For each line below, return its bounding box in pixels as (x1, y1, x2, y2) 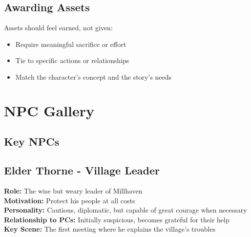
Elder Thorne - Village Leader (4, 163, 160, 178)
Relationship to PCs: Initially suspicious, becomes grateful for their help (4, 214, 230, 224)
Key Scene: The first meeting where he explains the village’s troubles (4, 224, 216, 234)
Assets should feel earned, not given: (4, 22, 113, 33)
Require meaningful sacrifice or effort (15, 39, 126, 49)
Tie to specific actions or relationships (15, 55, 129, 65)
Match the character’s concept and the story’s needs (15, 71, 172, 82)
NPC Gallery (4, 100, 95, 120)
